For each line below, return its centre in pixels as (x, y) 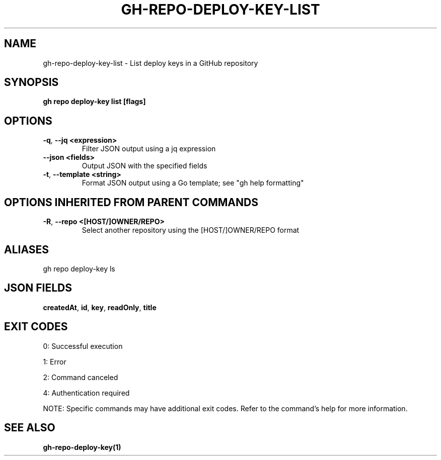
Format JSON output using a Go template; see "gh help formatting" (193, 183)
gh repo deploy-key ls (79, 268)
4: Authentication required (86, 393)
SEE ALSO (30, 428)
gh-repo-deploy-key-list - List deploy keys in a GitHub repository (151, 63)
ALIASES (27, 249)
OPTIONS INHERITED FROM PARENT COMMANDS (131, 202)
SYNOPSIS (31, 82)
